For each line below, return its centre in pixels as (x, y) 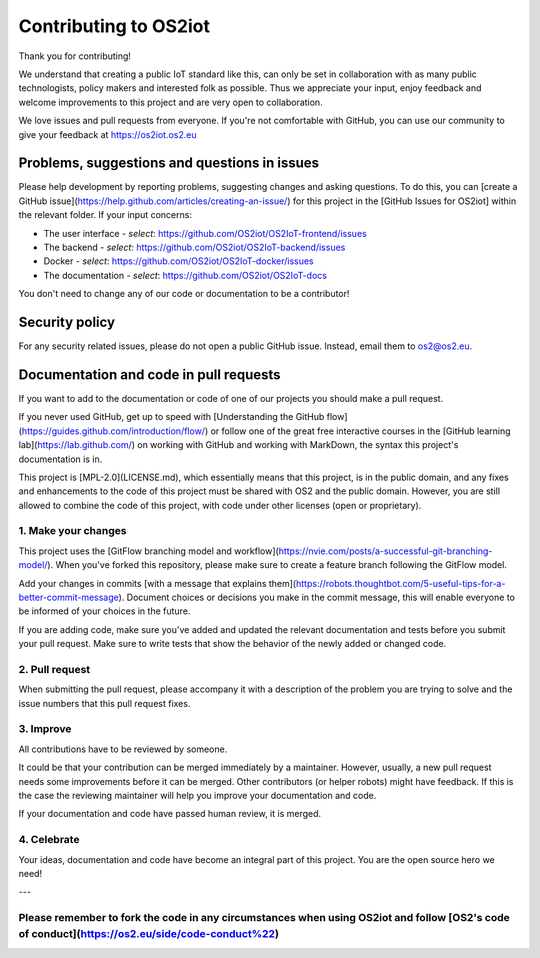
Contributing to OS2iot (114, 26)
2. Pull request (54, 669)
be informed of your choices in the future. (104, 611)
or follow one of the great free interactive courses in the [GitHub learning (360, 431)
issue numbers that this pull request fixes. (104, 703)
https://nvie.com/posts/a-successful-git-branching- (385, 551)
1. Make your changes (72, 531)
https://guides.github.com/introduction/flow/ (113, 431)
